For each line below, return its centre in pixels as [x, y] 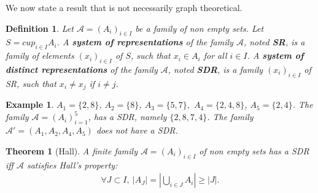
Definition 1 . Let [40, 28]
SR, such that [31, 83]
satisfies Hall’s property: [72, 165]
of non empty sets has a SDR [254, 150]
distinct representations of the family [82, 69]
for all [215, 55]
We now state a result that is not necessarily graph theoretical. [124, 7]
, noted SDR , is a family [215, 69]
